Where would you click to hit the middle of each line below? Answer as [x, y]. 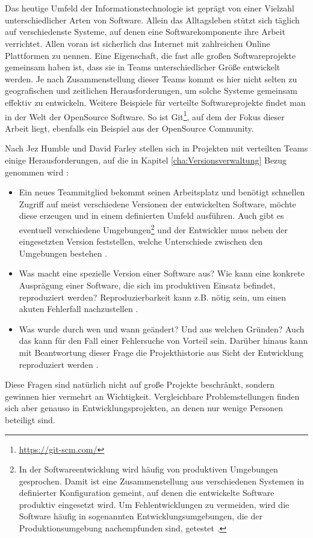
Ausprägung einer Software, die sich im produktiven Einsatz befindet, [147, 285]
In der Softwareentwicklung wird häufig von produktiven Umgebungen [148, 469]
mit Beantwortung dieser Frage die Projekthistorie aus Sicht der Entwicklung [161, 352]
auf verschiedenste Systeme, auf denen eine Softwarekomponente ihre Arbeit [145, 32]
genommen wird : [37, 172]
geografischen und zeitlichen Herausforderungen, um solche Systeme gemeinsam [151, 90]
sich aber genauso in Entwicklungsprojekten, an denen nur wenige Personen [144, 408]
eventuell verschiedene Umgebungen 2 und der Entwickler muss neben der [153, 228]
